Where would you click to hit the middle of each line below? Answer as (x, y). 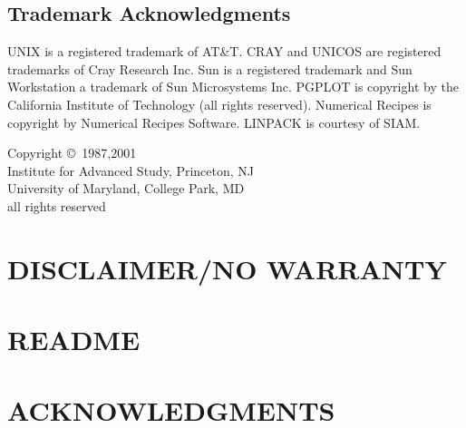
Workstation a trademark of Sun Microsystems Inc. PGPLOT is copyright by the (233, 87)
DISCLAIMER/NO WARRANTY (227, 268)
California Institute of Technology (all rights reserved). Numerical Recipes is (219, 104)
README (74, 340)
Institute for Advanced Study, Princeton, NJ (131, 170)
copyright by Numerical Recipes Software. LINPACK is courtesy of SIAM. (214, 122)
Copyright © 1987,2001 (72, 153)
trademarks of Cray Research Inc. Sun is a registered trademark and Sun (210, 68)
